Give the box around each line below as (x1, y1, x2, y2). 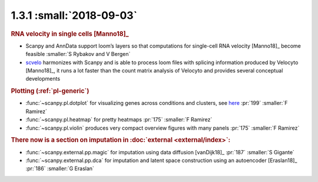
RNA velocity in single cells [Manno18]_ (11, 29, 129, 38)
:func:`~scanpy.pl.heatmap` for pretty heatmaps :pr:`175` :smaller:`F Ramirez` (25, 116, 213, 123)
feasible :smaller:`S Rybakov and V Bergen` (25, 51, 131, 58)
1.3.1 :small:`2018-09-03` (11, 9, 138, 22)
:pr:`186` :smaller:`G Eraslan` (25, 165, 94, 172)
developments (25, 75, 61, 82)
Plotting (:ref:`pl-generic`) (11, 87, 90, 95)
